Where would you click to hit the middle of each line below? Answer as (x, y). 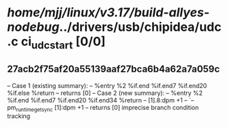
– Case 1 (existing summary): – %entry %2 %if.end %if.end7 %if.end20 (107, 85)
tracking (19, 116)
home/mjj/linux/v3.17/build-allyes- (109, 13)
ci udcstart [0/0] (63, 43)
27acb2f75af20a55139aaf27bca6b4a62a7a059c (114, 69)
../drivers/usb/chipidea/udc (140, 27)
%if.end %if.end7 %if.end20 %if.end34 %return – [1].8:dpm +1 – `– (101, 100)
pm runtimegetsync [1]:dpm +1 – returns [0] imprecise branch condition (103, 108)
